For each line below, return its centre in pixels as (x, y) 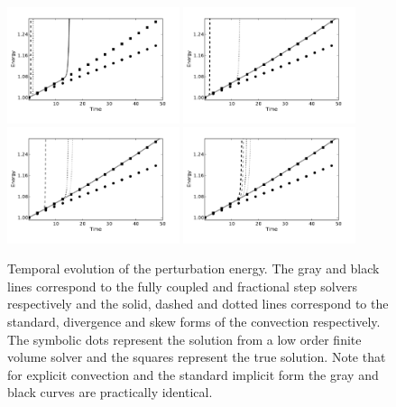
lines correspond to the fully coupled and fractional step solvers (182, 286)
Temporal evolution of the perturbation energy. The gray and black (193, 268)
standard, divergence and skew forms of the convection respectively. (194, 321)
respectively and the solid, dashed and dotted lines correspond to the (198, 304)
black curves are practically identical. (110, 392)
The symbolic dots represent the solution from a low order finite (184, 339)
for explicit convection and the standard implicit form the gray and (193, 374)
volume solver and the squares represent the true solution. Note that (197, 357)
